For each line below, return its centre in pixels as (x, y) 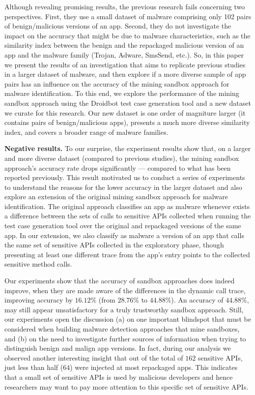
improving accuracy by (39, 300)
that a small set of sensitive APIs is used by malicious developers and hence (119, 377)
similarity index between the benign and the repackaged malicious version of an (124, 45)
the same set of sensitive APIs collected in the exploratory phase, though (114, 245)
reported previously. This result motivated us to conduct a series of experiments (125, 177)
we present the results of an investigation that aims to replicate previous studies (125, 64)
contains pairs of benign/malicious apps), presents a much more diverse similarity (127, 122)
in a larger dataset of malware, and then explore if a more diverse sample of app (125, 74)
